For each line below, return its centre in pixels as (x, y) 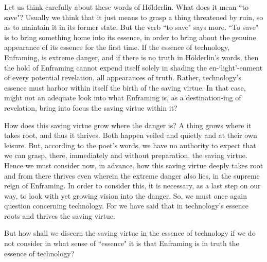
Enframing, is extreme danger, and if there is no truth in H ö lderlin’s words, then (131, 57)
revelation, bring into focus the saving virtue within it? (91, 107)
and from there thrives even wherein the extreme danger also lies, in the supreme (132, 175)
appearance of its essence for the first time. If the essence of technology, (117, 47)
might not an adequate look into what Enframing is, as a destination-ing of (123, 98)
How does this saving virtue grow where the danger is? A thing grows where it (128, 125)
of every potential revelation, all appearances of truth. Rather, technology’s (123, 77)
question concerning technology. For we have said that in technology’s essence (127, 206)
